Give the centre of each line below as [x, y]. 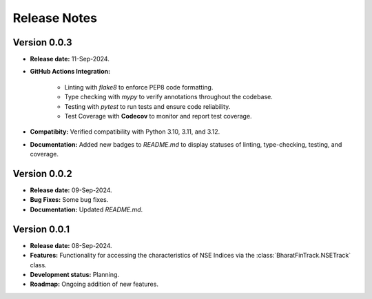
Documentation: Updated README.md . [86, 209]
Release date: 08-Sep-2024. [71, 245]
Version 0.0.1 [41, 229]
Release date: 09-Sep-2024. [71, 190]
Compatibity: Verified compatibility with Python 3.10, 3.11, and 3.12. [125, 132]
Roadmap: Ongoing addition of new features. [94, 284]
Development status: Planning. [75, 274]
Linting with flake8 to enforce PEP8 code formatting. [139, 87]
